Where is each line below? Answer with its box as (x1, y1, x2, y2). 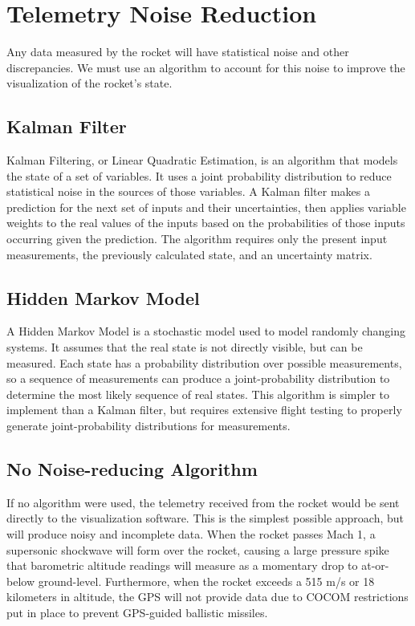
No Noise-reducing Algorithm (6, 457, 258, 482)
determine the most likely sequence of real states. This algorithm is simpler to (6, 385, 390, 402)
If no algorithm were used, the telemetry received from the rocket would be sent (6, 494, 400, 510)
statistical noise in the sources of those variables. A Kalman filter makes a (6, 183, 370, 200)
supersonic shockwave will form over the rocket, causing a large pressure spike (6, 541, 389, 558)
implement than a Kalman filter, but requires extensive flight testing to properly (6, 401, 402, 418)
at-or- (361, 557, 389, 574)
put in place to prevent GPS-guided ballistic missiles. (6, 604, 268, 620)
